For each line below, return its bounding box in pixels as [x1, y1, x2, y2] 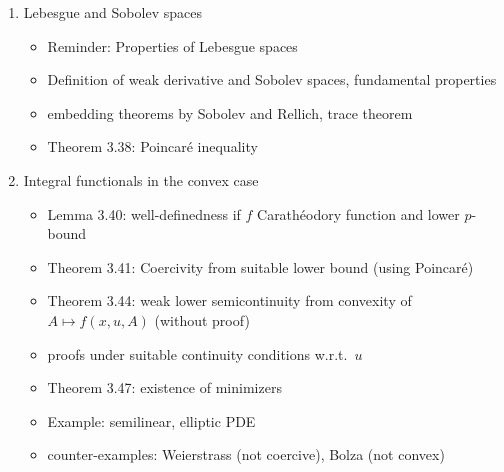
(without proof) [154, 309, 250, 330]
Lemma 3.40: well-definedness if [47, 203, 241, 224]
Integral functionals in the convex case [23, 169, 259, 190]
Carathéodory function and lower [257, 203, 460, 224]
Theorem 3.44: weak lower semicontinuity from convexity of [47, 290, 412, 311]
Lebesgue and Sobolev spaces [23, 2, 202, 22]
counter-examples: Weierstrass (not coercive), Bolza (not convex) [47, 444, 445, 465]
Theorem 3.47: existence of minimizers [47, 377, 282, 398]
